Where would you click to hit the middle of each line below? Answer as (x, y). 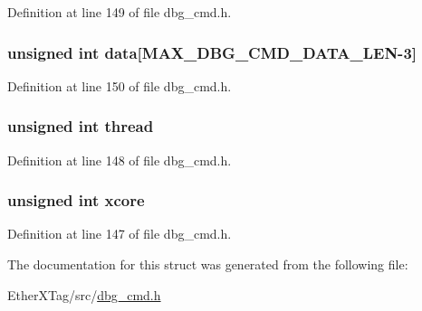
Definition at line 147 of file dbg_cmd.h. (120, 234)
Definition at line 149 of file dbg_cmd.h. (120, 12)
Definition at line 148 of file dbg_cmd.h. (120, 160)
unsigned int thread (81, 126)
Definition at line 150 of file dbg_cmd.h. (120, 85)
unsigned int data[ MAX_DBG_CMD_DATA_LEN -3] (212, 52)
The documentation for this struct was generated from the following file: (208, 264)
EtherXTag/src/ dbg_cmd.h (84, 294)
